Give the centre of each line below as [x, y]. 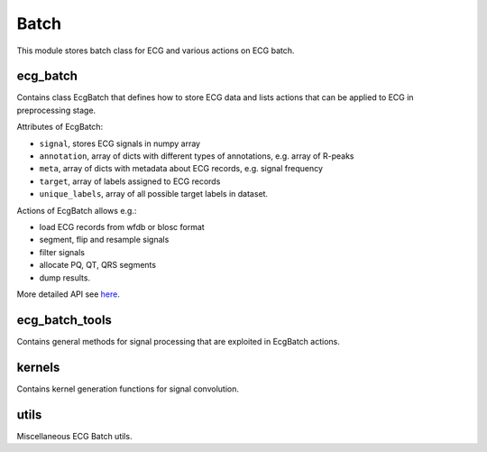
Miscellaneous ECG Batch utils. [74, 436]
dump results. [64, 277]
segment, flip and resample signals [104, 240]
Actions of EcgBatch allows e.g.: [77, 210]
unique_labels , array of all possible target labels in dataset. [154, 194]
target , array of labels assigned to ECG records [130, 181]
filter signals [62, 252]
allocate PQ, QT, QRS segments [98, 265]
